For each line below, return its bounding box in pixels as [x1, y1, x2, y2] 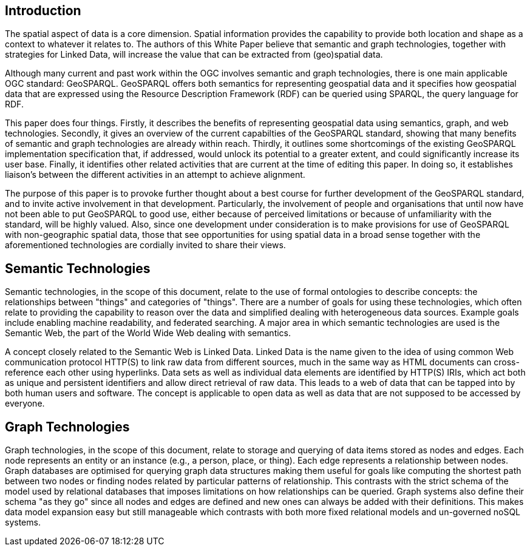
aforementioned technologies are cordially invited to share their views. [5, 240, 286, 251]
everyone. [5, 398, 45, 409]
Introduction [5, 3, 81, 18]
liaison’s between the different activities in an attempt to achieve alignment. [5, 169, 305, 180]
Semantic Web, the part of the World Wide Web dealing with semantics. [5, 328, 291, 339]
